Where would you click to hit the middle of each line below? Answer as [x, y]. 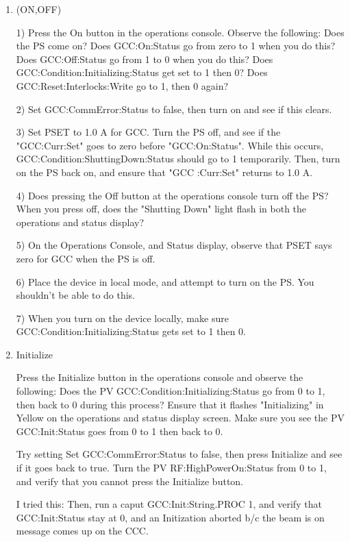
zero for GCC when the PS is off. [86, 258]
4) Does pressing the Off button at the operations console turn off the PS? [172, 195]
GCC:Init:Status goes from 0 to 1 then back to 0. [120, 431]
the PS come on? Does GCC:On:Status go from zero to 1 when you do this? [176, 46]
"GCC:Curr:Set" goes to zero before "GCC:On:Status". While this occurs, [170, 145]
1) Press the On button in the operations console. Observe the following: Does [180, 32]
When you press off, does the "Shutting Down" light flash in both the [161, 209]
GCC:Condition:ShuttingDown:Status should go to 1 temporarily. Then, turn [178, 159]
